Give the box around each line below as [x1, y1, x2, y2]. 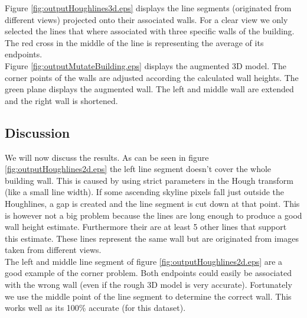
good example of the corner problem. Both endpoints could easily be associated [5, 267, 292, 279]
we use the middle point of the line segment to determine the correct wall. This [5, 290, 292, 302]
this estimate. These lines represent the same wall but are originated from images [5, 232, 299, 244]
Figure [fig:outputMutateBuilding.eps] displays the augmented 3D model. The [5, 59, 286, 72]
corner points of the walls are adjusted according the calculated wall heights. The [5, 71, 299, 83]
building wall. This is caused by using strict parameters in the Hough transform [5, 174, 293, 186]
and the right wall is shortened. [5, 94, 118, 106]
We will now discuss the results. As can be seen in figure [5, 151, 209, 163]
